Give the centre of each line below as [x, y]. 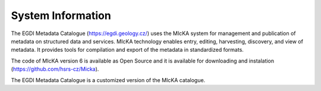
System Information [61, 15]
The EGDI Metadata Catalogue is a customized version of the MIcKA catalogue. [108, 80]
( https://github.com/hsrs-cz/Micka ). [55, 69]
